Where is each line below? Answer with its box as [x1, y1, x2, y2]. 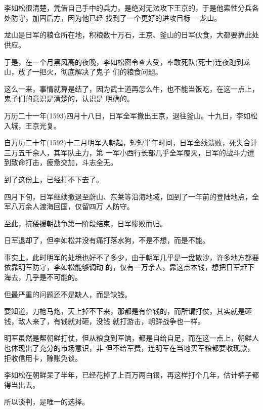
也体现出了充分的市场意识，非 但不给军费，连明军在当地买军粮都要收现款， [4, 343, 254, 353]
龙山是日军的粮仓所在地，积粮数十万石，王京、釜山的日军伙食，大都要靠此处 [4, 29, 259, 40]
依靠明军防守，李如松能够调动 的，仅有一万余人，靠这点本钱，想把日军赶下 [4, 262, 254, 272]
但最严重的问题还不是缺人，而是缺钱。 [4, 289, 131, 299]
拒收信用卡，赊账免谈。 [4, 352, 82, 363]
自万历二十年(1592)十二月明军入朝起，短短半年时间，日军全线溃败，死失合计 [4, 137, 257, 148]
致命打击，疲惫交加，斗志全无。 [11, 157, 117, 168]
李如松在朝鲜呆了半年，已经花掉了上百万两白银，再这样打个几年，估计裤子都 [4, 370, 259, 380]
